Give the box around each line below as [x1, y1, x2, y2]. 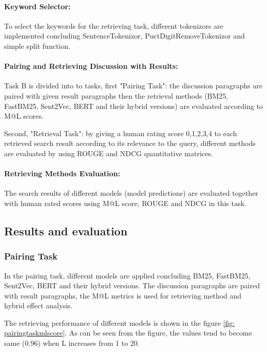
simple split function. [4, 40, 70, 51]
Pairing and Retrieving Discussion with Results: [4, 61, 178, 71]
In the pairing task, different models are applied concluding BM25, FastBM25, [4, 270, 251, 281]
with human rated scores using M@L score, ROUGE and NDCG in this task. [4, 197, 246, 208]
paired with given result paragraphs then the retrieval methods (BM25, [4, 90, 228, 101]
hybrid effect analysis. [4, 300, 73, 311]
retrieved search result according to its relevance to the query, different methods [4, 138, 256, 149]
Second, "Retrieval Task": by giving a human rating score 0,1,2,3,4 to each [4, 127, 237, 138]
